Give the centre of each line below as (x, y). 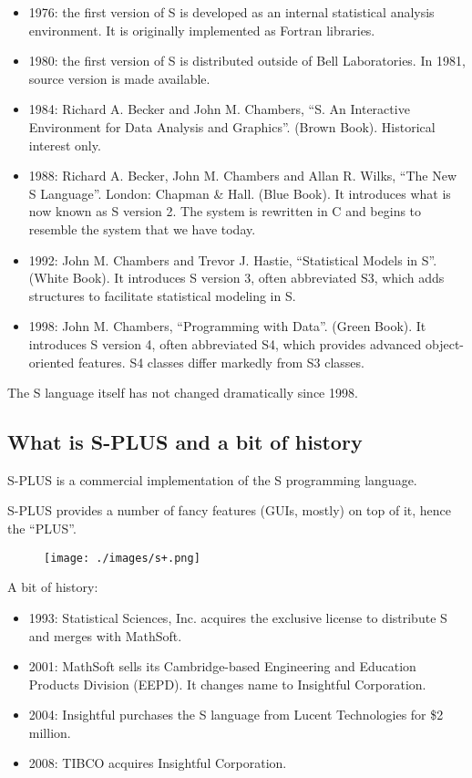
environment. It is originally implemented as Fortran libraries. (202, 30)
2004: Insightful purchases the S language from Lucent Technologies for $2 (236, 715)
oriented (51, 362)
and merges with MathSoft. (105, 635)
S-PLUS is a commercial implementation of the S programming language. (212, 479)
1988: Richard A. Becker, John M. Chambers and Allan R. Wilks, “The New (243, 176)
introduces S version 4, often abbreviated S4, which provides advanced (225, 343)
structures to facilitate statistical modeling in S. (162, 295)
